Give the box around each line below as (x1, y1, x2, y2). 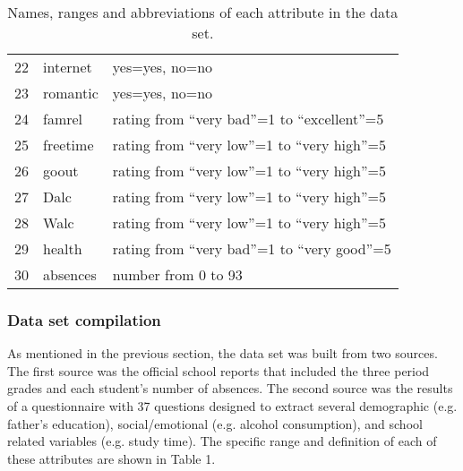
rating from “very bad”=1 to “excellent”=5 (112, 108, 384, 129)
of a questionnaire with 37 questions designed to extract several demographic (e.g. (7, 397, 458, 415)
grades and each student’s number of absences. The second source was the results (7, 379, 453, 398)
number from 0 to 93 (112, 264, 243, 285)
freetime (43, 134, 94, 155)
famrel (43, 108, 83, 129)
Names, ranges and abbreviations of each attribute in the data (7, 2, 399, 22)
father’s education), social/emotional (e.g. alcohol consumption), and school (7, 414, 423, 432)
